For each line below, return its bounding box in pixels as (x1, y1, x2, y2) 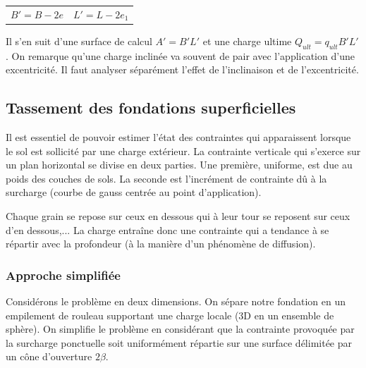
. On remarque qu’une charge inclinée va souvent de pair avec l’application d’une (6, 48, 355, 63)
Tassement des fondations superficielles (6, 97, 296, 118)
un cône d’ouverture (6, 349, 92, 364)
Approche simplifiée (6, 266, 121, 283)
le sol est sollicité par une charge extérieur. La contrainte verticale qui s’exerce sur (6, 143, 361, 158)
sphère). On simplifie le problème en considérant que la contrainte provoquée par (6, 321, 355, 336)
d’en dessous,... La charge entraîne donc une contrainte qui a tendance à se (6, 222, 329, 237)
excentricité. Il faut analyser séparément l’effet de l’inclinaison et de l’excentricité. (6, 62, 359, 77)
